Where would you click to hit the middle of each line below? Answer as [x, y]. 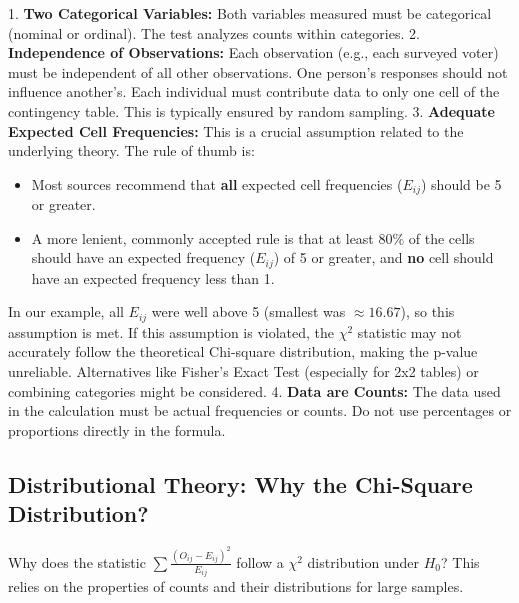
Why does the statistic [77, 561]
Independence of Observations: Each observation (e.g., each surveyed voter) [253, 52]
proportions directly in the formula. [117, 429]
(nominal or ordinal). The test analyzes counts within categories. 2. [214, 32]
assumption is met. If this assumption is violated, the [171, 331]
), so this [427, 311]
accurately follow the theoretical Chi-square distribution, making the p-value [243, 351]
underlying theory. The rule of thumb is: [131, 150]
